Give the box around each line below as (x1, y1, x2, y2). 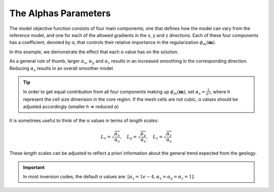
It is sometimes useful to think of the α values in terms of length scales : (9, 118, 159, 124)
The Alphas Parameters (9, 8, 111, 19)
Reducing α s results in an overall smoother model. (9, 65, 114, 72)
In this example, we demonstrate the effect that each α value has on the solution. (9, 49, 179, 55)
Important (23, 164, 45, 170)
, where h (210, 89, 230, 95)
